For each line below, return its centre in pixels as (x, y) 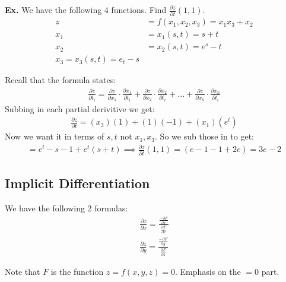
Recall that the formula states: (61, 80)
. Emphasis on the (208, 271)
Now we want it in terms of (55, 136)
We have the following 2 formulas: (66, 208)
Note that (23, 271)
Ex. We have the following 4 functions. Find (86, 9)
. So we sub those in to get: (205, 136)
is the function (77, 271)
